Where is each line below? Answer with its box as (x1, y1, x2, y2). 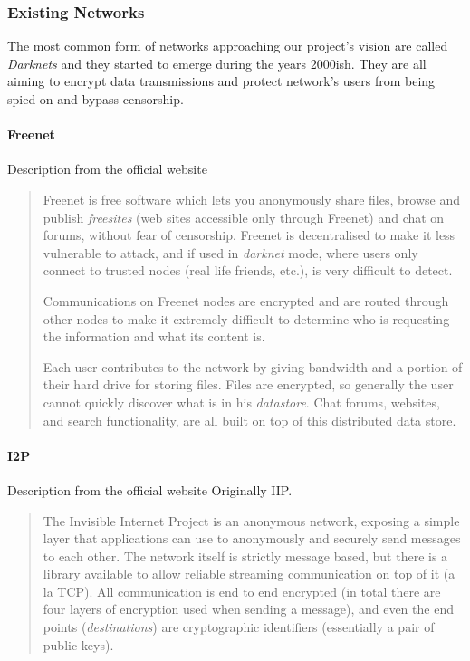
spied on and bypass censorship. (7, 90, 184, 108)
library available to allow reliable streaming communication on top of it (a (43, 564, 456, 583)
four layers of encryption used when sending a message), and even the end (43, 599, 454, 618)
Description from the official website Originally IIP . (7, 480, 293, 499)
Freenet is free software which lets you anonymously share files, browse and (43, 189, 460, 208)
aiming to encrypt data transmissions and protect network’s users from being (7, 72, 436, 91)
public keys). (43, 635, 114, 654)
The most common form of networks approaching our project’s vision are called (7, 36, 448, 55)
